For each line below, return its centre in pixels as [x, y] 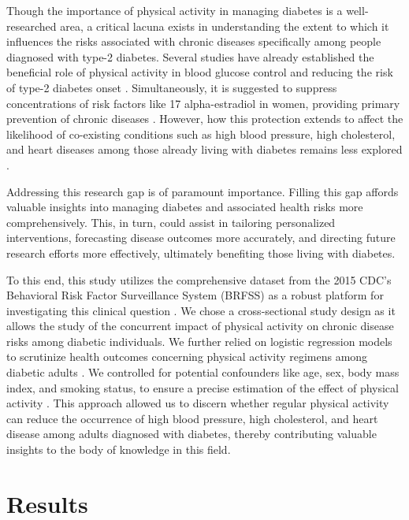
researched [32, 26]
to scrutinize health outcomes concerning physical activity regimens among [187, 357]
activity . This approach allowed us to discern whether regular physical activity [198, 403]
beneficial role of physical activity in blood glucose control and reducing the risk [200, 72]
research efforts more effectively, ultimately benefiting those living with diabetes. [201, 253]
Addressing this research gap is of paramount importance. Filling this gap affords [203, 191]
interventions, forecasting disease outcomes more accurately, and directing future [201, 238]
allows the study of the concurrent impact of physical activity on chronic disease [200, 326]
